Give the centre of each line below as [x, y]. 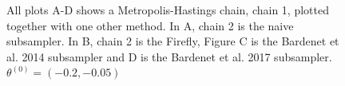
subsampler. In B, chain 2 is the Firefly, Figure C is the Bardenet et [173, 41]
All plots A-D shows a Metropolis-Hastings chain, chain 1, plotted [168, 10]
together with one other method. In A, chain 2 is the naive [150, 25]
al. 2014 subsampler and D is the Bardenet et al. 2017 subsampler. [169, 56]
